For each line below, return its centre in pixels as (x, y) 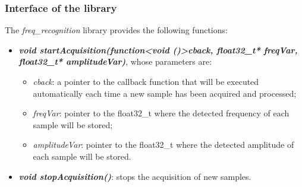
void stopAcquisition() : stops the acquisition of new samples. (135, 176)
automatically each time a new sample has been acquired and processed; (165, 93)
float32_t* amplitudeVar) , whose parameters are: (115, 61)
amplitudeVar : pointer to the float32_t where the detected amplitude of (163, 145)
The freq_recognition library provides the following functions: (116, 30)
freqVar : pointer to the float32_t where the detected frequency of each (161, 113)
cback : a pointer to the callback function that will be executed (146, 81)
